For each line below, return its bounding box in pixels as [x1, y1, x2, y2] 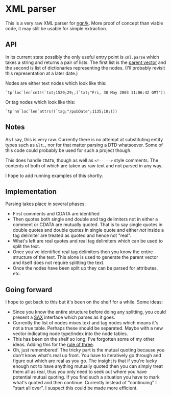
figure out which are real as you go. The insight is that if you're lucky [12, 358, 157, 364]
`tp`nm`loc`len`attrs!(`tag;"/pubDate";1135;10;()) [5, 108, 117, 114]
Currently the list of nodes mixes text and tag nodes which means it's [12, 320, 159, 326]
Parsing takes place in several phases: [5, 201, 86, 207]
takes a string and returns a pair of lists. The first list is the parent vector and [5, 59, 166, 65]
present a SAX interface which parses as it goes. [12, 314, 116, 320]
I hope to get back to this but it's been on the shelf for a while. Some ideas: [5, 299, 163, 305]
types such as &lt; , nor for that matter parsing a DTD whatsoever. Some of [5, 142, 163, 148]
